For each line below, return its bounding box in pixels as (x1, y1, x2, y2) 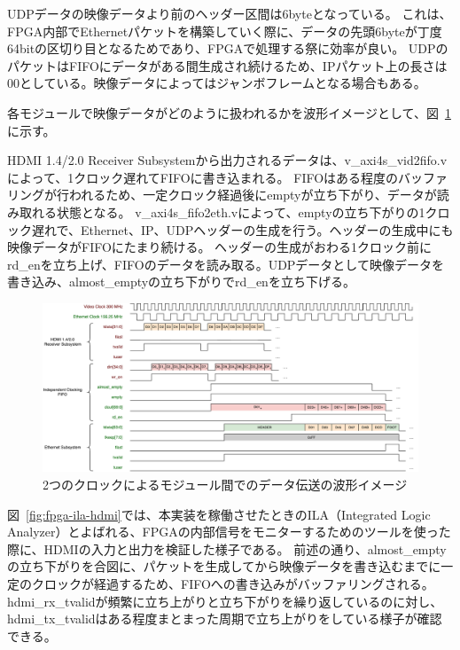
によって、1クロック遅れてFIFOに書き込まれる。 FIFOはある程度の (7, 168, 399, 186)
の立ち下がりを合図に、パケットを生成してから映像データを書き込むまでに (7, 557, 441, 576)
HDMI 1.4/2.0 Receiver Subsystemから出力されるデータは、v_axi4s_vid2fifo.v (7, 151, 448, 169)
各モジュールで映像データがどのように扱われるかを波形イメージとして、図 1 (7, 103, 451, 121)
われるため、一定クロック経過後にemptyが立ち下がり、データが (68, 185, 437, 204)
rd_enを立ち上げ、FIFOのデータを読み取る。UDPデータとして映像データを (7, 255, 444, 273)
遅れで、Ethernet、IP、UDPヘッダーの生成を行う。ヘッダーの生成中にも (31, 220, 454, 239)
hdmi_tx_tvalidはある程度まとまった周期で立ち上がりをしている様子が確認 (7, 609, 442, 628)
